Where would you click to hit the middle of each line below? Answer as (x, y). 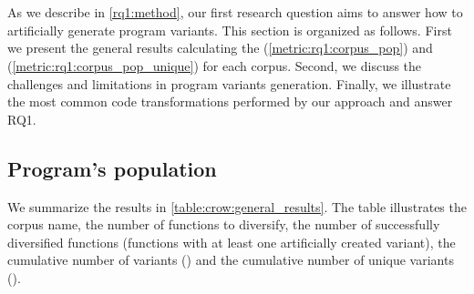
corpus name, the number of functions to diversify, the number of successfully (224, 224)
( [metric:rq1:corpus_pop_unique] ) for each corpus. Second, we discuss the (215, 65)
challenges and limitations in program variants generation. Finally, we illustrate (229, 83)
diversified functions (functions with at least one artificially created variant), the (232, 242)
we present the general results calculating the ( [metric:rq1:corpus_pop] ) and (220, 48)
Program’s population (112, 168)
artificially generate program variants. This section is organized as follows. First (230, 30)
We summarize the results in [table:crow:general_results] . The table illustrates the (237, 206)
